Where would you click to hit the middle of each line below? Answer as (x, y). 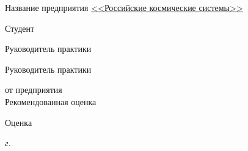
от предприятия (34, 90)
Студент (20, 28)
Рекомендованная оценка (51, 101)
